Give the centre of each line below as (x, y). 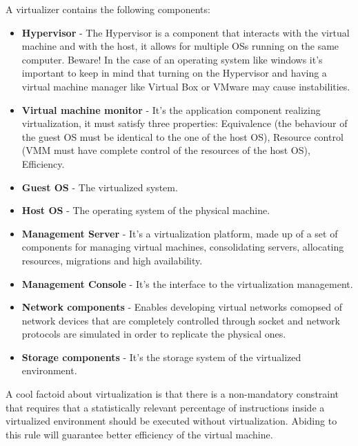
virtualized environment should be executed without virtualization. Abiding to (171, 421)
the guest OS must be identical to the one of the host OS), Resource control (182, 136)
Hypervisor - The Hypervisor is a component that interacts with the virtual (186, 32)
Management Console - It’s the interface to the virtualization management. (187, 283)
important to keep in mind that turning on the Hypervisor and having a (174, 73)
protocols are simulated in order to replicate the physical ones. (154, 334)
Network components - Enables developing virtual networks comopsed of (182, 307)
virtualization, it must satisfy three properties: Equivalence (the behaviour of (185, 123)
